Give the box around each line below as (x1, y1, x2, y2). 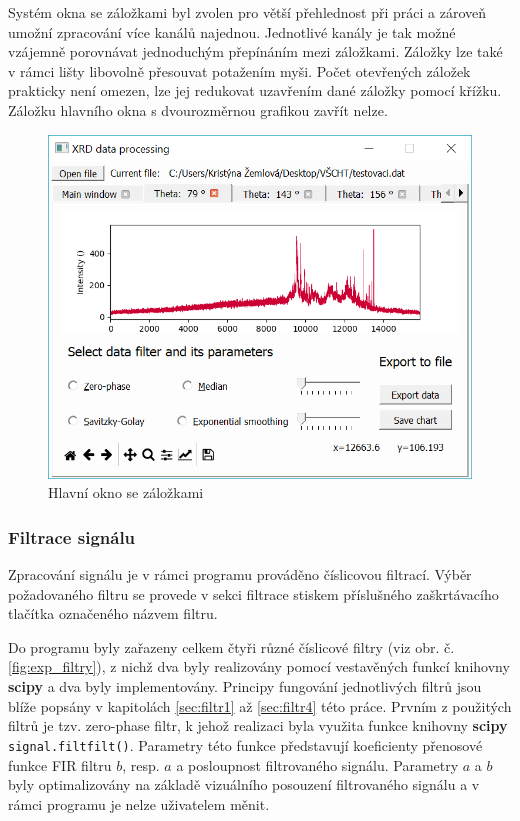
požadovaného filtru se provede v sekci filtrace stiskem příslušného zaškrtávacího (8, 583, 499, 604)
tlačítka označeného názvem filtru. (8, 603, 218, 624)
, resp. (122, 754, 160, 775)
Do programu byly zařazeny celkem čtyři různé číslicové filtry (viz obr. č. (8, 636, 455, 657)
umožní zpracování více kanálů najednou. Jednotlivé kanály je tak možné (8, 21, 456, 42)
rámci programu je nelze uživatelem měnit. (8, 793, 270, 814)
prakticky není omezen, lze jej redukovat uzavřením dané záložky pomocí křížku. (8, 80, 502, 101)
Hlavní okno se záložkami (48, 482, 204, 503)
